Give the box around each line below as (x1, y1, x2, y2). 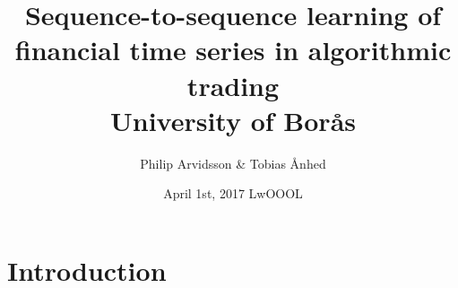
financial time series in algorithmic (14, 31, 452, 68)
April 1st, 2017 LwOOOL (163, 184, 303, 203)
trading (186, 66, 280, 103)
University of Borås (109, 101, 356, 138)
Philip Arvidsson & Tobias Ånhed (140, 153, 326, 172)
